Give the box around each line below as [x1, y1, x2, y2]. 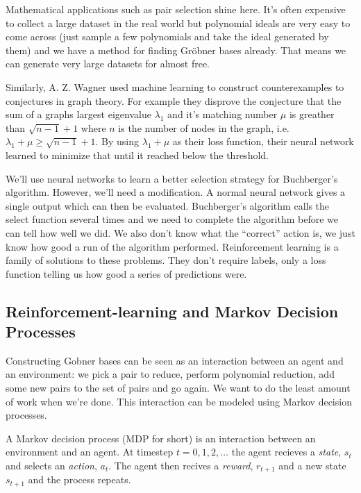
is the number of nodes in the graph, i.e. [118, 120, 289, 135]
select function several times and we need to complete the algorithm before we [6, 212, 338, 226]
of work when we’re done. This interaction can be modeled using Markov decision [6, 394, 352, 408]
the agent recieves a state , [231, 444, 342, 459]
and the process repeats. [28, 472, 131, 487]
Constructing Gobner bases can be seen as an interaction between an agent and [6, 353, 344, 367]
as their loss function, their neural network [172, 134, 354, 149]
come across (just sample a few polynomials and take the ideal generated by [6, 29, 329, 44]
